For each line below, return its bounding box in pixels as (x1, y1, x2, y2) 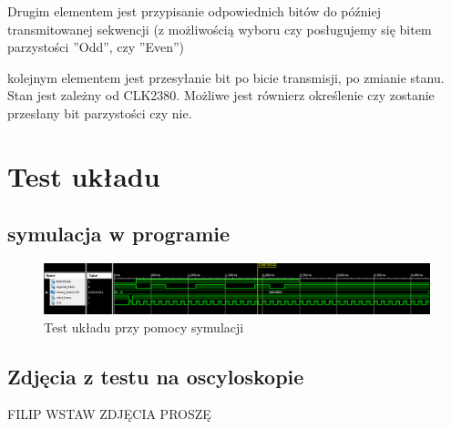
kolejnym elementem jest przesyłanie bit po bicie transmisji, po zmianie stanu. (7, 67, 445, 87)
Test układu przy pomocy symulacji (44, 317, 244, 336)
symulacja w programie (7, 220, 231, 248)
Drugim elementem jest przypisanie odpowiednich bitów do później (7, 2, 381, 20)
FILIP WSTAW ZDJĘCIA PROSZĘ (7, 404, 211, 424)
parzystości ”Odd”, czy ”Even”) (7, 37, 185, 56)
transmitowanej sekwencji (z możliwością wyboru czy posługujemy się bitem (7, 19, 432, 38)
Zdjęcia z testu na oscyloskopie (7, 362, 304, 390)
